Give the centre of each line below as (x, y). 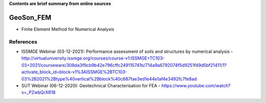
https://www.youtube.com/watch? (196, 86)
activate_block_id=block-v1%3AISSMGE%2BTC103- (74, 72)
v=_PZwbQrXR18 (39, 92)
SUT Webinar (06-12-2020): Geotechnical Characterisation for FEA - (91, 86)
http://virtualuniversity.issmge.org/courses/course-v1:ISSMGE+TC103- (93, 58)
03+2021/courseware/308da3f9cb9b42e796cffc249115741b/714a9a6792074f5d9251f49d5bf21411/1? (124, 65)
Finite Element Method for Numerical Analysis (68, 29)
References (23, 41)
